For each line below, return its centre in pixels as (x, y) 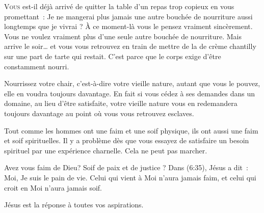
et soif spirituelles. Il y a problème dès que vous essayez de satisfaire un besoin (127, 140)
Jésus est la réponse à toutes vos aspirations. (74, 205)
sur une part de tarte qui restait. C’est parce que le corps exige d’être (113, 56)
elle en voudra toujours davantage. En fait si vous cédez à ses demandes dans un (129, 93)
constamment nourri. (37, 66)
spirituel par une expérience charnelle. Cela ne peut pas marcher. (106, 150)
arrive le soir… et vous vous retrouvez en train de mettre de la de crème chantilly (130, 46)
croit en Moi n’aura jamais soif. (53, 187)
